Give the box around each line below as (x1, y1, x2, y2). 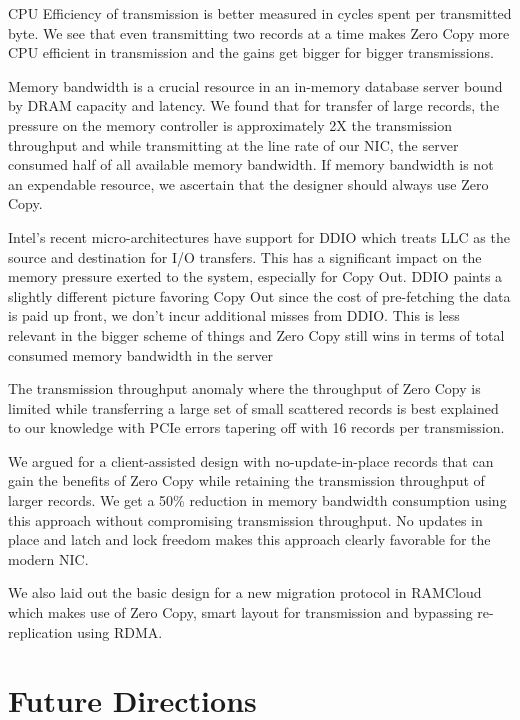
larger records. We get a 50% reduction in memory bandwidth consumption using (8, 490, 507, 511)
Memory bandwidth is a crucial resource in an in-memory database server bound (8, 75, 503, 96)
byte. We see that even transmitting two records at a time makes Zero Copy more (8, 22, 510, 43)
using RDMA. (77, 621, 163, 642)
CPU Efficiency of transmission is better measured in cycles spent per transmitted (8, 3, 512, 23)
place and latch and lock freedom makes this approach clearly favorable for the (8, 529, 491, 550)
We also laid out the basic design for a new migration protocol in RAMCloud (8, 582, 482, 603)
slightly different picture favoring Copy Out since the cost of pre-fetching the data (8, 285, 511, 306)
